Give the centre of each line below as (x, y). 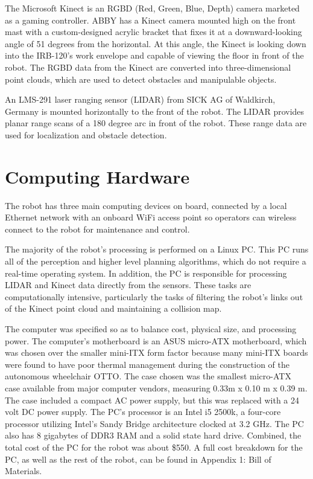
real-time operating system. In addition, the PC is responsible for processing (146, 273)
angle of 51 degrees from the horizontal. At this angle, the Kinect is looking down (156, 43)
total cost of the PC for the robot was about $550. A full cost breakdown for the (154, 447)
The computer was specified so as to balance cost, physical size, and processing (151, 329)
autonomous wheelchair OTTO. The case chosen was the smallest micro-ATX (148, 376)
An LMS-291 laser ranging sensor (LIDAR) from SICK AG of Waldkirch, (140, 99)
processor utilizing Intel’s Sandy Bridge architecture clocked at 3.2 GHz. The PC (154, 423)
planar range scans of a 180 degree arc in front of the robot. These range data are (156, 123)
